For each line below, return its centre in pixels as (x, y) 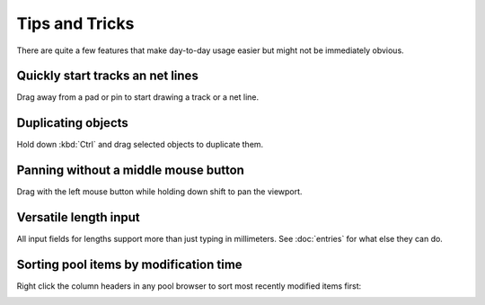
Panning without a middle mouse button (130, 170)
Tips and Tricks (75, 23)
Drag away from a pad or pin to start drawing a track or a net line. (138, 97)
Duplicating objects (73, 123)
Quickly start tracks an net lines (108, 76)
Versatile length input (79, 217)
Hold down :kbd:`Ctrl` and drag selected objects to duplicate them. (140, 145)
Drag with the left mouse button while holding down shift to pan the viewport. (159, 192)
